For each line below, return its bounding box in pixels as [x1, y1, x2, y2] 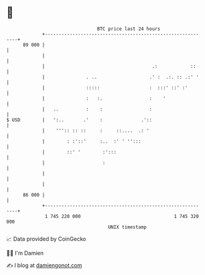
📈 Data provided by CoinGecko [6, 235, 87, 243]
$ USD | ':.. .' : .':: [6, 116, 152, 123]
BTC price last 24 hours [97, 26, 161, 32]
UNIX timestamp [107, 224, 147, 230]
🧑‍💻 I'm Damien [6, 249, 44, 257]
